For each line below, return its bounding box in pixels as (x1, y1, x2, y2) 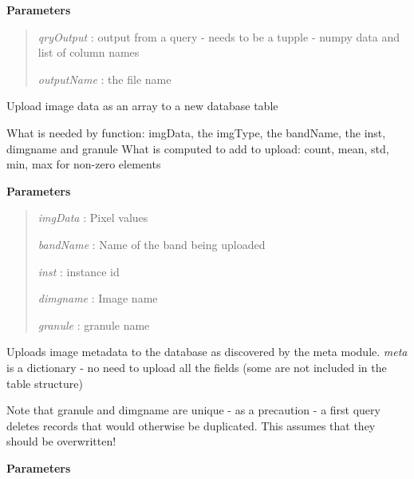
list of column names (37, 44, 140, 61)
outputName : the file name (37, 70, 172, 87)
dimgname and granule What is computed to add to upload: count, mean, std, (6, 140, 389, 156)
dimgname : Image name (37, 290, 158, 307)
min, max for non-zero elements (6, 156, 161, 172)
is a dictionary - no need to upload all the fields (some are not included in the (6, 358, 387, 375)
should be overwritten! (6, 433, 116, 449)
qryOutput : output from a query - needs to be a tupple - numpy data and (37, 28, 400, 45)
